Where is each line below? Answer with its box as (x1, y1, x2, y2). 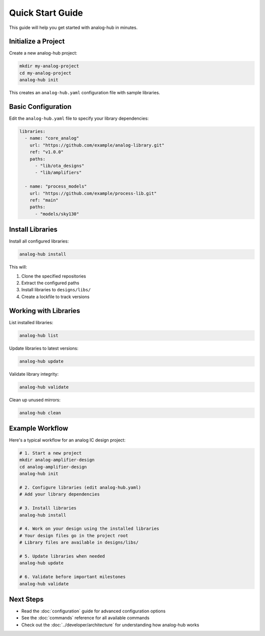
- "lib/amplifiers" (35, 170, 82, 175)
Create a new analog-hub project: (9, 50, 78, 56)
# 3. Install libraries (19, 505, 77, 511)
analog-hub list (19, 332, 59, 338)
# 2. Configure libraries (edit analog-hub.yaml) (19, 485, 141, 491)
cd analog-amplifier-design (19, 464, 87, 470)
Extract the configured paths (21, 280, 79, 286)
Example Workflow (9, 424, 68, 433)
